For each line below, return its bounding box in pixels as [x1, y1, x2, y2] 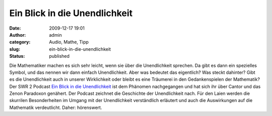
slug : [9, 46, 20, 52]
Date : [9, 25, 21, 31]
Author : [9, 32, 26, 38]
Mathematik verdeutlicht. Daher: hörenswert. [9, 104, 102, 110]
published [49, 53, 70, 59]
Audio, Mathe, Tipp [49, 39, 89, 45]
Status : [9, 53, 25, 59]
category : [9, 39, 31, 45]
